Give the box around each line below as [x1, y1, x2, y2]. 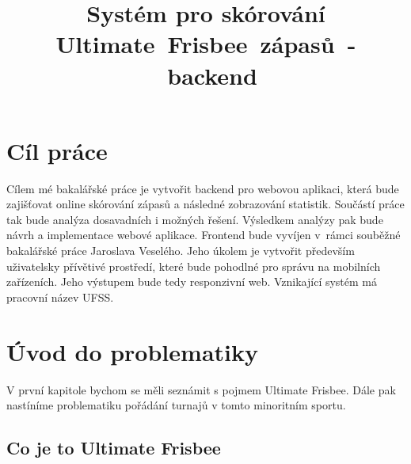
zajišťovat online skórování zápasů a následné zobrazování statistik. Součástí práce [6, 196, 405, 212]
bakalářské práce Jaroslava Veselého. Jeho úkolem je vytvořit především [6, 242, 355, 259]
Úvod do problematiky [6, 335, 258, 367]
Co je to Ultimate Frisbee [6, 435, 221, 460]
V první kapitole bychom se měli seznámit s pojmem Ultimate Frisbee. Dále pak [6, 381, 396, 397]
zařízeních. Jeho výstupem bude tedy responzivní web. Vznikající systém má [6, 273, 378, 290]
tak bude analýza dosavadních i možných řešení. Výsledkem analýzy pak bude [6, 211, 383, 227]
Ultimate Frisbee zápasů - [55, 28, 356, 60]
